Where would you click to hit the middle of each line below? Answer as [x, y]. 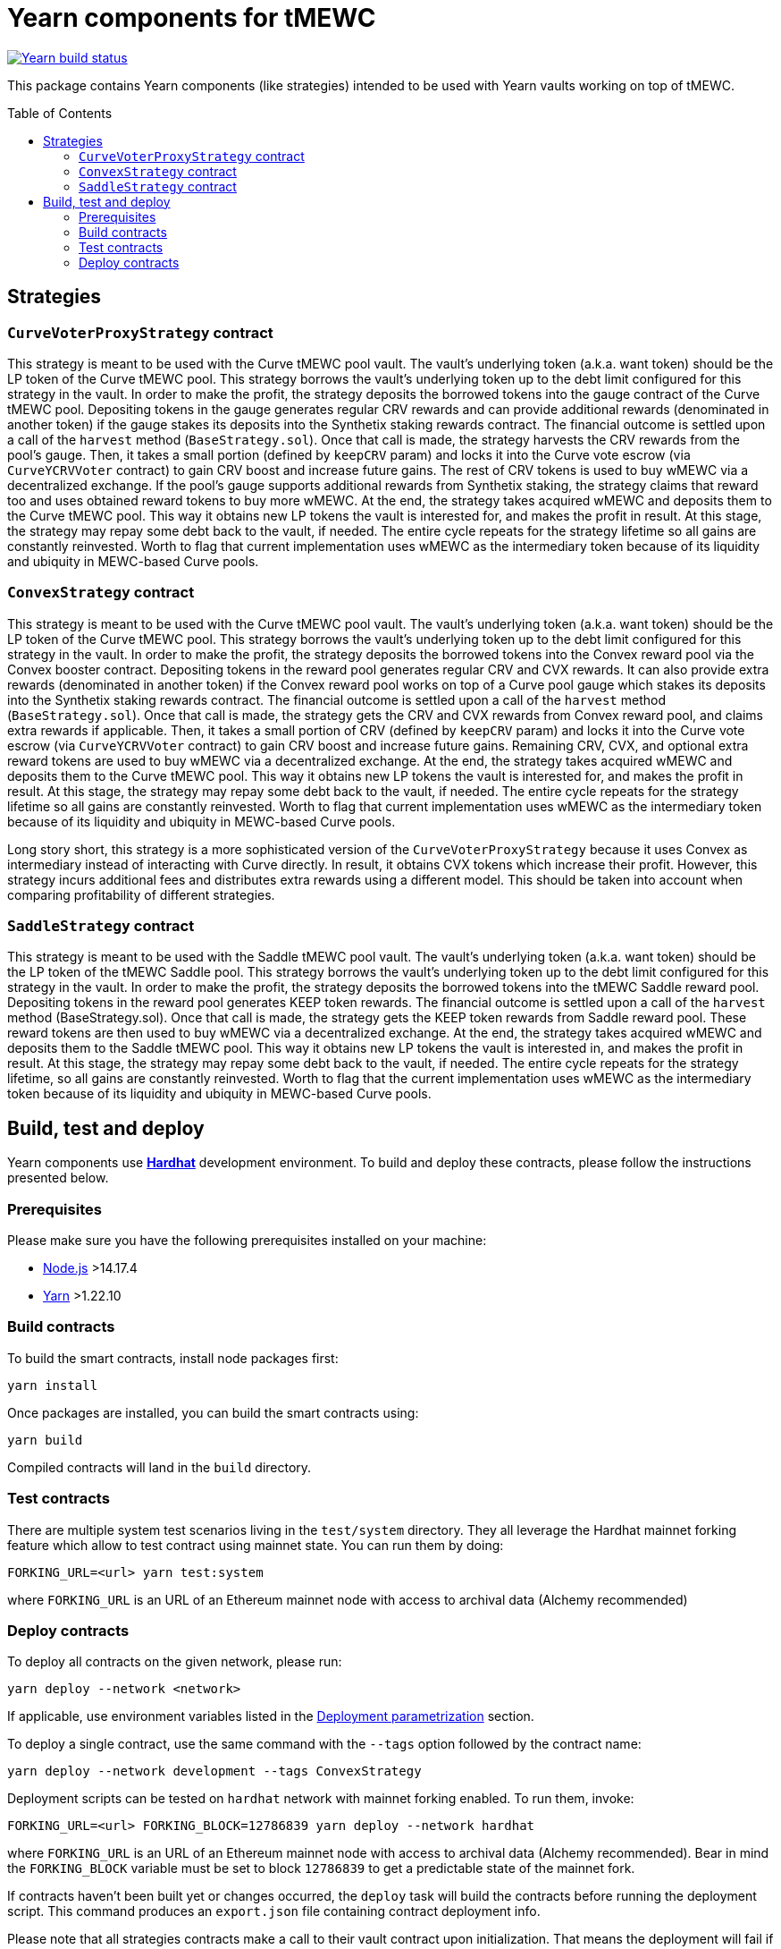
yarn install [53, 1385]
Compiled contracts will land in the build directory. [160, 1467]
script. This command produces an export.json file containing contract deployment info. [274, 1911]
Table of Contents [60, 113]
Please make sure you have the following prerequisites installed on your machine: [247, 1241]
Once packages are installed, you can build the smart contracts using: [213, 1412]
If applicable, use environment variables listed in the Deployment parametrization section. [271, 1716]
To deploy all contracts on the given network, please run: [175, 1662]
